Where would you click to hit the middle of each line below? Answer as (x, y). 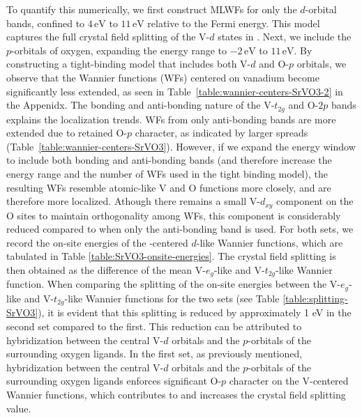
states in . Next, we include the (285, 37)
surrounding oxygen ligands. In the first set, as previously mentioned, (154, 354)
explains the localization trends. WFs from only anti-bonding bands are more (171, 119)
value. (19, 408)
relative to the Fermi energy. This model (234, 23)
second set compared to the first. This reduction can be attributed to (154, 326)
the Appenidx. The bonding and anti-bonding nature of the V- (141, 105)
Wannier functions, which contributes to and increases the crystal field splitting (176, 394)
